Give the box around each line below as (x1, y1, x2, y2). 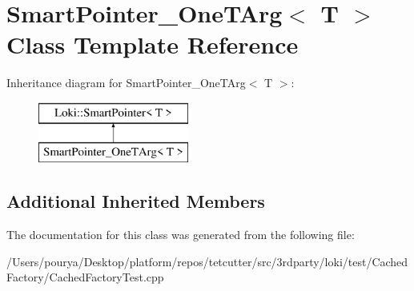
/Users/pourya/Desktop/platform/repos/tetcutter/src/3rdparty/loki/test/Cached (6, 253, 408, 269)
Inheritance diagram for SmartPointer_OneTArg (6, 74, 246, 91)
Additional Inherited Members (6, 189, 265, 213)
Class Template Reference (6, 28, 299, 61)
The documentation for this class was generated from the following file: (6, 226, 355, 243)
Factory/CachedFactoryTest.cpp (6, 269, 164, 285)
